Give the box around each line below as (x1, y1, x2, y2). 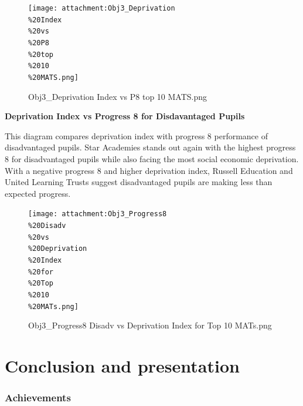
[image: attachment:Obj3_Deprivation (28, 4, 175, 12)
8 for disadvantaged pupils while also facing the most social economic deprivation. (5, 152, 299, 165)
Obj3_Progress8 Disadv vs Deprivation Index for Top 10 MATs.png (28, 319, 272, 331)
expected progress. (5, 187, 71, 199)
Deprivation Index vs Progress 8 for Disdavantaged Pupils (5, 110, 245, 122)
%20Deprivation (28, 244, 87, 253)
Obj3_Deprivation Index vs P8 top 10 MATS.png (28, 90, 207, 102)
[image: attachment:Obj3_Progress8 (28, 210, 167, 219)
